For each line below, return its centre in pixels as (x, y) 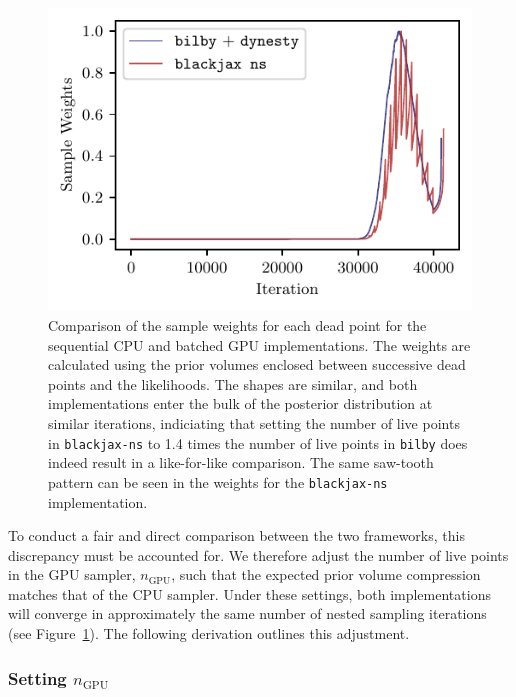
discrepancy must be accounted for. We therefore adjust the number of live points (258, 554)
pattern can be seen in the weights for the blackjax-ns (218, 481)
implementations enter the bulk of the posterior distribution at (240, 403)
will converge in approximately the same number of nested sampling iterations (247, 613)
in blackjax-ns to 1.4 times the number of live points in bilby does (258, 442)
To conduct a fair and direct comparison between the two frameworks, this (236, 535)
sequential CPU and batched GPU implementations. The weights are (259, 344)
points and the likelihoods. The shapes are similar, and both (233, 383)
